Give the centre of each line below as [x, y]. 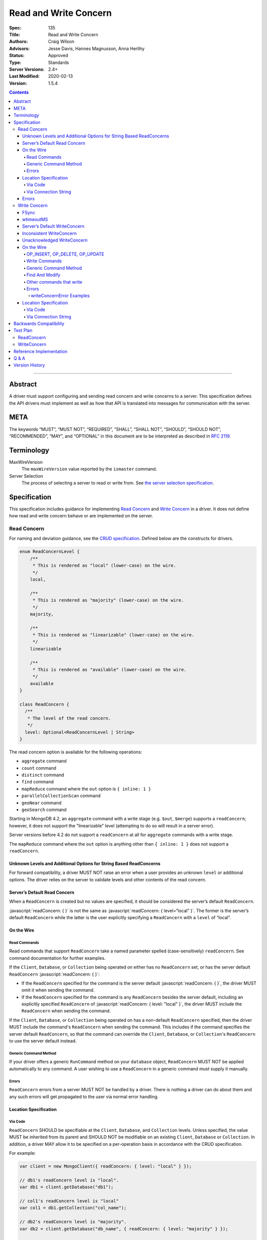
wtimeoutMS [35, 219]
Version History [29, 365]
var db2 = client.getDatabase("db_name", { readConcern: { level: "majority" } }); [124, 1229]
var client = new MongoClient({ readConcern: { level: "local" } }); [106, 1166]
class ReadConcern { [44, 704]
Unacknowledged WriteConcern [55, 240]
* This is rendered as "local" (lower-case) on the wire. [104, 566]
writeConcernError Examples [60, 296]
